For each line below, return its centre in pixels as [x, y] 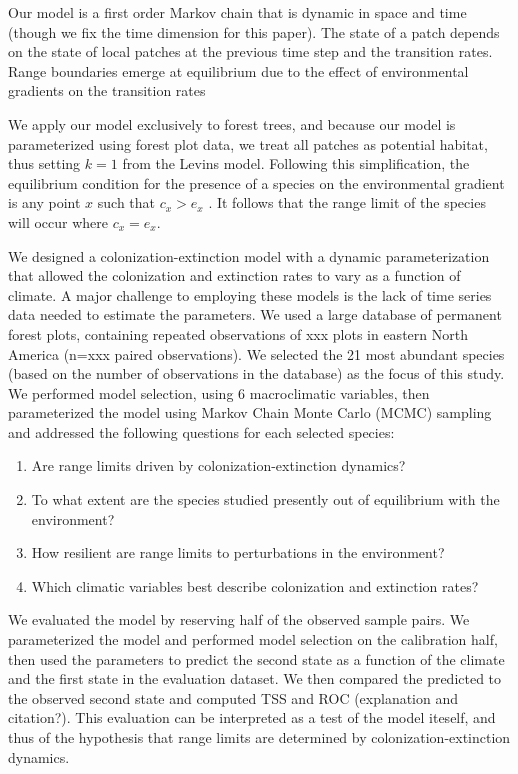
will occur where [58, 221]
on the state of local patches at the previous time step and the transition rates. [250, 51]
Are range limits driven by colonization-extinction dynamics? [218, 465]
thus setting [44, 163]
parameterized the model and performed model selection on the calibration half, [253, 639]
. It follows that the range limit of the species [347, 202]
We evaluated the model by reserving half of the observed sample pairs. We [239, 619]
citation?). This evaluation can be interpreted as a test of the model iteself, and [252, 717]
